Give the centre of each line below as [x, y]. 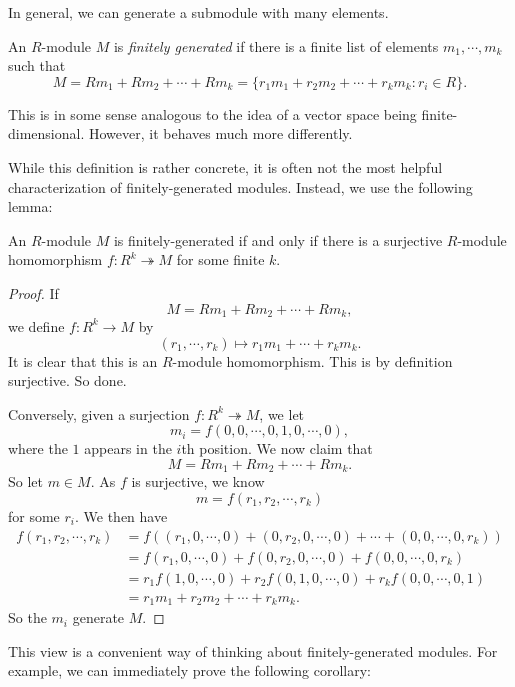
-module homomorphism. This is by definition [312, 360]
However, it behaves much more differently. [220, 133]
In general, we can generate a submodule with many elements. [198, 12]
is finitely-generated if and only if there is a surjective [278, 239]
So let [25, 481]
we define [36, 325]
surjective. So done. [67, 380]
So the [27, 617]
